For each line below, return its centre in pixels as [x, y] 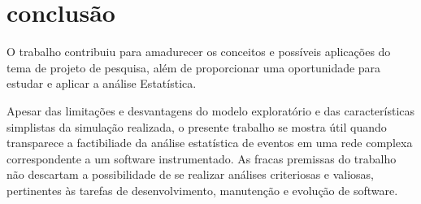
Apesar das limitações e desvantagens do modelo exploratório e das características [211, 110]
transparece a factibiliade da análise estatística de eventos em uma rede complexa [210, 143]
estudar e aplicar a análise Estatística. [102, 83]
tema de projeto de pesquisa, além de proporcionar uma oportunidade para [194, 67]
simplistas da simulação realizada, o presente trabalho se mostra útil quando [197, 126]
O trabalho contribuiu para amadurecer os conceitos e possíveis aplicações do [199, 52]
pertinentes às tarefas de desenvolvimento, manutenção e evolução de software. [202, 190]
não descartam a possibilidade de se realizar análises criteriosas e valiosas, [191, 174]
